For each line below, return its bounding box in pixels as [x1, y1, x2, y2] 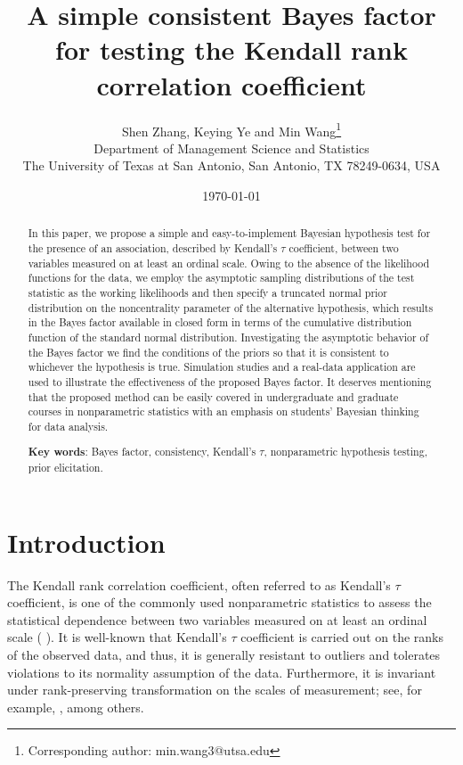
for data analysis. [28, 418, 109, 433]
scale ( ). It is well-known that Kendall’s [7, 628, 227, 646]
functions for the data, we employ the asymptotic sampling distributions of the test [28, 270, 415, 285]
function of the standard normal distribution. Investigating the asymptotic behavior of [28, 329, 429, 344]
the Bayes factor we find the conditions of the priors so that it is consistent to [28, 344, 389, 359]
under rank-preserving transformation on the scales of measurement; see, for [7, 680, 422, 699]
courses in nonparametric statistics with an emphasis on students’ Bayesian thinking [28, 404, 419, 419]
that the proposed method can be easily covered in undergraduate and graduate [28, 389, 399, 404]
